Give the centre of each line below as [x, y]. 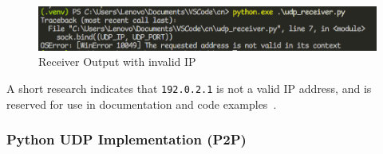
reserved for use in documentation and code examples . [142, 104]
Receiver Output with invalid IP [117, 62]
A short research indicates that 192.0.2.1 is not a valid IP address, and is [189, 88]
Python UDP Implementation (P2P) [126, 139]
